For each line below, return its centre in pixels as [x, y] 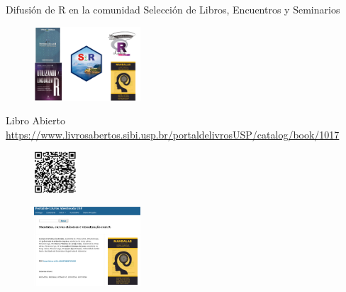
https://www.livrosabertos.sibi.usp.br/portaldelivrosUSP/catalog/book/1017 [173, 134]
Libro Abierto [35, 120]
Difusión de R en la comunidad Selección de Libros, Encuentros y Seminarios [173, 9]
